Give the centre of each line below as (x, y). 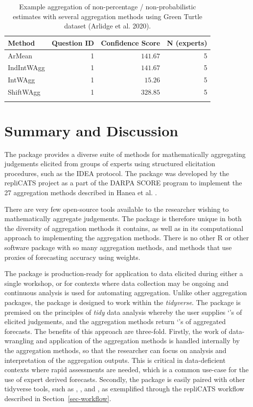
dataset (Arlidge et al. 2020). (108, 26)
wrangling (19, 341)
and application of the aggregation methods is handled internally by (138, 341)
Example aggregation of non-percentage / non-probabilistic (108, 6)
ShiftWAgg (24, 92)
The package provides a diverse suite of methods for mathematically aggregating (125, 154)
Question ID (73, 42)
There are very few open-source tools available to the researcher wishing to (117, 209)
